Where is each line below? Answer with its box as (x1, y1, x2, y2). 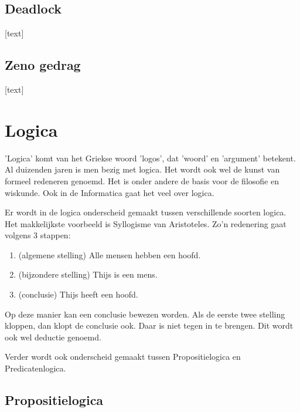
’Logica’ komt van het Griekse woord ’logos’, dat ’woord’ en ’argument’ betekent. (5, 151, 296, 164)
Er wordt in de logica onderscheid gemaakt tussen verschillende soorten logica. (5, 206, 287, 218)
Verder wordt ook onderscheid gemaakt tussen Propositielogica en (5, 350, 241, 363)
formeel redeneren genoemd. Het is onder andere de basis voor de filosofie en (5, 174, 279, 187)
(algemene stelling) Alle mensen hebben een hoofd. (18, 248, 201, 261)
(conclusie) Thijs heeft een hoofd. (18, 288, 138, 300)
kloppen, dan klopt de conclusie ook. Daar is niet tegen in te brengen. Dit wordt (5, 319, 294, 332)
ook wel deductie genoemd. (5, 330, 101, 343)
